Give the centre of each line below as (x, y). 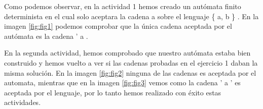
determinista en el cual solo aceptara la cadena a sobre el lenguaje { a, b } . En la (131, 16)
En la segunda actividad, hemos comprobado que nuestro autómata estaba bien (127, 53)
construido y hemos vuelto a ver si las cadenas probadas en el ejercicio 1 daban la (131, 62)
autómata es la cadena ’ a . (46, 36)
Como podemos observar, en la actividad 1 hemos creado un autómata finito (123, 6)
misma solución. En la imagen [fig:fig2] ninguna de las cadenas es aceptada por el (130, 72)
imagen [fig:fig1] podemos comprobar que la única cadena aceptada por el (118, 26)
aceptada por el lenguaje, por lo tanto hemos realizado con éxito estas (113, 92)
